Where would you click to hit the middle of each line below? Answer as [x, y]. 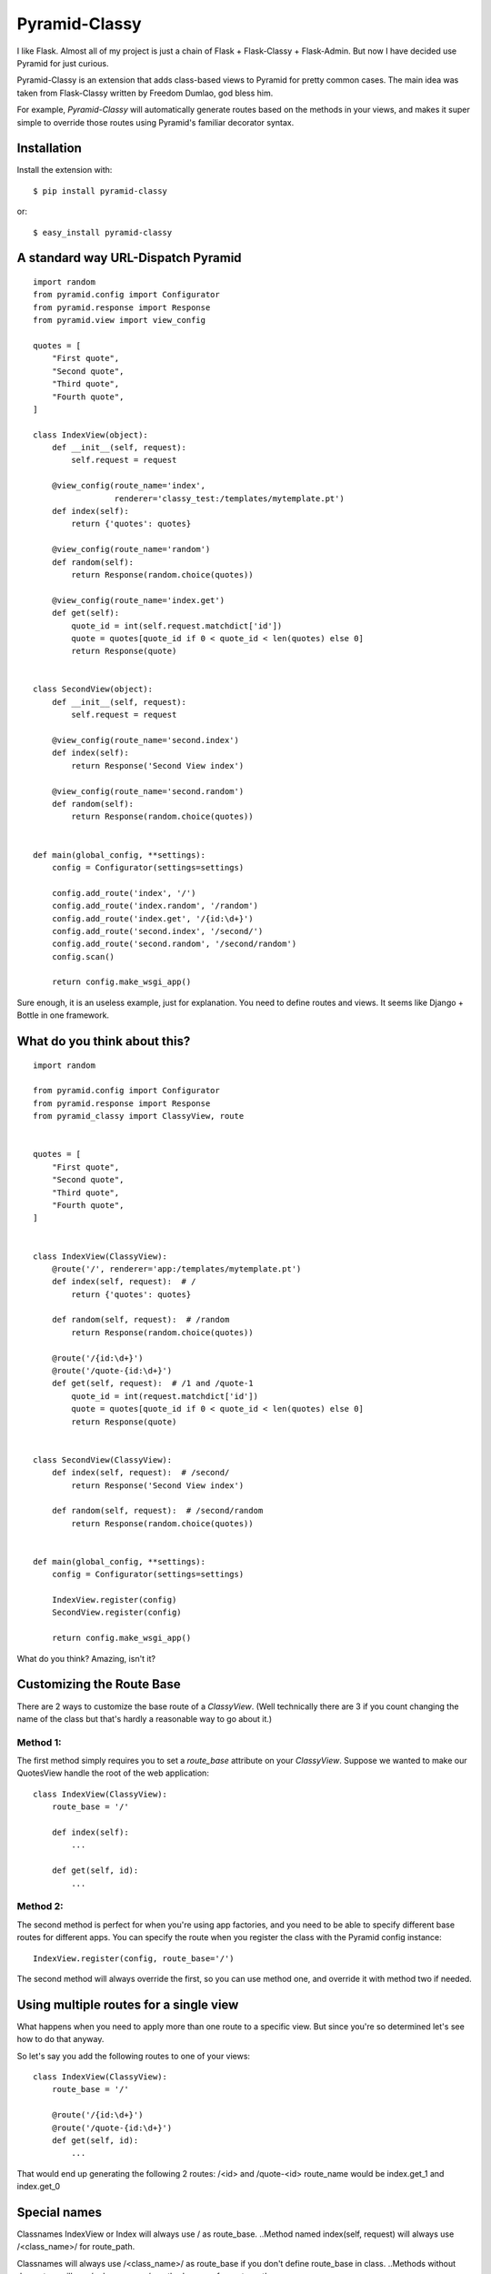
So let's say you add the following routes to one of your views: [133, 2056]
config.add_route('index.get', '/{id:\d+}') [152, 918]
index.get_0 [39, 2187]
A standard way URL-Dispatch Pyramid [129, 258]
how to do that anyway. [60, 2039]
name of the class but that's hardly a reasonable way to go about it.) [145, 1718]
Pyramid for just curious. [63, 63]
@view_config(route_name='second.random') [148, 791]
